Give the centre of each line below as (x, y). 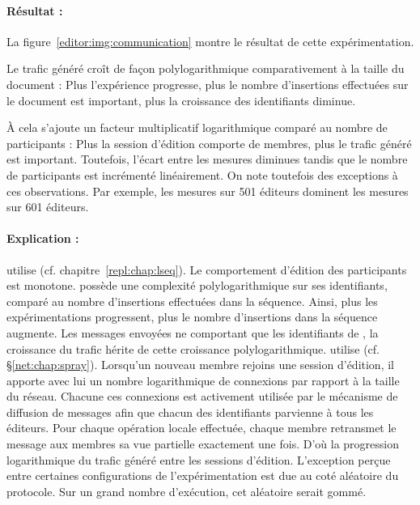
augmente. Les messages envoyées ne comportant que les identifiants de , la (193, 332)
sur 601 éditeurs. (48, 207)
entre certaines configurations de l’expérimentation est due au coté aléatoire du (203, 475)
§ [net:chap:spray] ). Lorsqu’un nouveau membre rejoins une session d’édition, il (200, 365)
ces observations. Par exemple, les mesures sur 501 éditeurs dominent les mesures (208, 191)
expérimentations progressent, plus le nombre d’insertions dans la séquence (192, 317)
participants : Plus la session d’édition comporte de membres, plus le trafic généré (209, 143)
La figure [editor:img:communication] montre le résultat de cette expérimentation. (210, 41)
